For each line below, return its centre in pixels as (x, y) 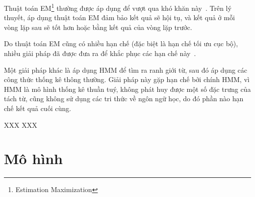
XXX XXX (21, 125)
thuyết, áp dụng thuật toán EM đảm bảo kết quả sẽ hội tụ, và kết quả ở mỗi (119, 17)
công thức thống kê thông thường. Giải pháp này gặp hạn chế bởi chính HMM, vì (127, 79)
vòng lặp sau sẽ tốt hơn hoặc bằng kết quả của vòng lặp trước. (98, 27)
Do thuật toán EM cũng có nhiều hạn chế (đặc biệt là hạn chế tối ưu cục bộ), (121, 43)
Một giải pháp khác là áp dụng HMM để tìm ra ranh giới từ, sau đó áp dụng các (126, 70)
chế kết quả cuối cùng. (38, 108)
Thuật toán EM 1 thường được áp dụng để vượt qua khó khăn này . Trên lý (118, 7)
